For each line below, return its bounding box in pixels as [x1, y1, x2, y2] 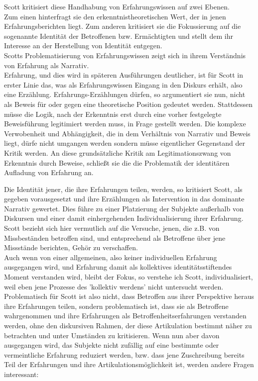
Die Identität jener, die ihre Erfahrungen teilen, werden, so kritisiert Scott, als [4, 184, 243, 194]
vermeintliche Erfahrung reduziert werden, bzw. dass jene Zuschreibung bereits [4, 349, 245, 360]
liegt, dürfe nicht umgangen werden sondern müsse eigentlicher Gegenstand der [4, 138, 245, 148]
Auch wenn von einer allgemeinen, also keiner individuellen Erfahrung [4, 252, 217, 262]
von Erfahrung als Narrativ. [4, 60, 89, 70]
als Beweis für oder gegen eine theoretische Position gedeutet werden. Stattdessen [4, 98, 253, 109]
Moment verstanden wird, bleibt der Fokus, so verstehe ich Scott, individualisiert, [4, 272, 253, 282]
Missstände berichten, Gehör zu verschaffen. [4, 242, 138, 253]
